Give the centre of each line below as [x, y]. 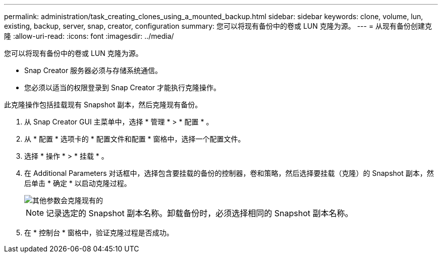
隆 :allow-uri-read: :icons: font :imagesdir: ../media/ [89, 36]
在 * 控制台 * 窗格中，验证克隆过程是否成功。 [99, 233]
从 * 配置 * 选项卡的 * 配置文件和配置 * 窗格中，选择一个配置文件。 [135, 139]
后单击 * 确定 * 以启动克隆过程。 [78, 183]
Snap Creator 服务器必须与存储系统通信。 [93, 70]
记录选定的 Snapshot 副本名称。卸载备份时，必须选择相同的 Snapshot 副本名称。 [200, 213]
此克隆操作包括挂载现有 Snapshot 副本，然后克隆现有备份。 [103, 105]
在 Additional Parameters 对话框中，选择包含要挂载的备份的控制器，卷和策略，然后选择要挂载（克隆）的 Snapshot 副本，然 [229, 173]
